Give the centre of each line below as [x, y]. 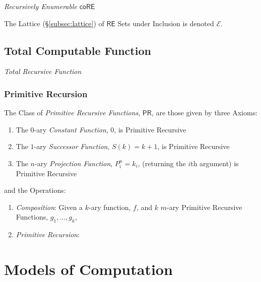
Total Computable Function [78, 50]
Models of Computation [88, 269]
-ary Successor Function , [72, 146]
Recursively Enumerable [41, 6]
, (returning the [162, 163]
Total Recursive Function [43, 71]
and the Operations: [35, 190]
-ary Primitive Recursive [204, 207]
